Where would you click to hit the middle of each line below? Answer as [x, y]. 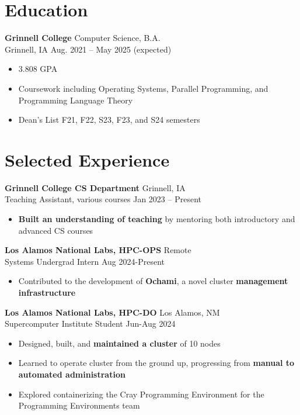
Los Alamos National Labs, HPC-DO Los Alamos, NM [112, 312]
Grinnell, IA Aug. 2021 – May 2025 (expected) [88, 49]
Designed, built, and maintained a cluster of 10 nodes [119, 343]
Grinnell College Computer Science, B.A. [83, 38]
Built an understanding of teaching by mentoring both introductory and [157, 219]
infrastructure [47, 292]
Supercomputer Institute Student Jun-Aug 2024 [90, 324]
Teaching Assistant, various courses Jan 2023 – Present [103, 199]
